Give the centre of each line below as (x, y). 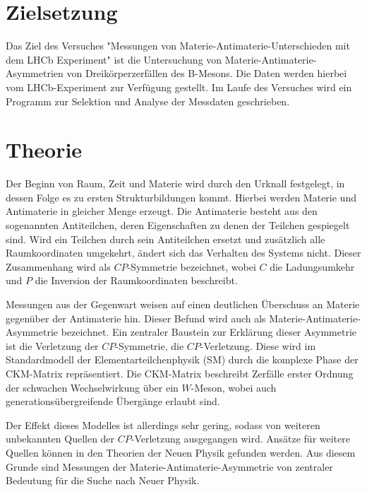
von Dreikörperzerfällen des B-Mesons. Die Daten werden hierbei (207, 73)
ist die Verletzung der (52, 345)
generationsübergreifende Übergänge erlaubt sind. (113, 401)
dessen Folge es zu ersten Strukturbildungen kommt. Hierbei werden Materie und (181, 197)
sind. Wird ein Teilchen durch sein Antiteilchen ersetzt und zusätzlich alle (166, 239)
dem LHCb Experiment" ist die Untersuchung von (114, 59)
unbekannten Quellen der (60, 439)
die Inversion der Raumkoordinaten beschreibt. (136, 280)
